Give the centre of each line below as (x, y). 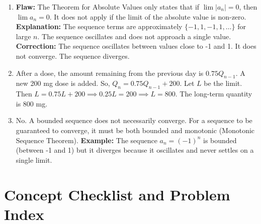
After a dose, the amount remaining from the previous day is (110, 73)
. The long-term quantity (214, 94)
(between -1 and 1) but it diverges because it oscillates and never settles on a (135, 150)
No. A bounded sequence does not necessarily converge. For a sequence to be (134, 120)
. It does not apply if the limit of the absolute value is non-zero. (148, 16)
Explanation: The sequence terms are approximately (99, 26)
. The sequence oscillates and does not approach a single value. (134, 36)
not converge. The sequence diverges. (73, 55)
